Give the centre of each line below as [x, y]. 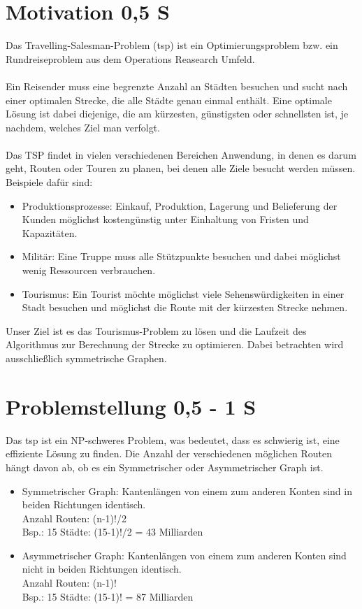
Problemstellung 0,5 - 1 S [131, 406]
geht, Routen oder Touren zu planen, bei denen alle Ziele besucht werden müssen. [181, 168]
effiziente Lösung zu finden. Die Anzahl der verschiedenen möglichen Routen [169, 453]
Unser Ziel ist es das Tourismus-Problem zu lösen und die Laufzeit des [156, 330]
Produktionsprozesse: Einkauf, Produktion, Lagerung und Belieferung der [180, 205]
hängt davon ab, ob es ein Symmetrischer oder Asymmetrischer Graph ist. [165, 467]
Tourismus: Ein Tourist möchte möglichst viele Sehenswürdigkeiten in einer [183, 293]
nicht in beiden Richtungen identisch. [102, 569]
